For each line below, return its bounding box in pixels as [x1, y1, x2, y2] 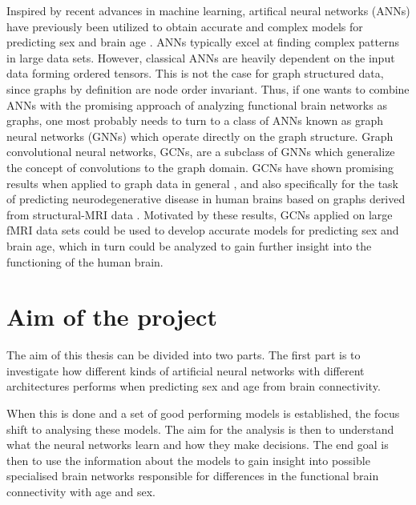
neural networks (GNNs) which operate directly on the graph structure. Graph [6, 127, 394, 144]
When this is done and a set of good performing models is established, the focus [6, 405, 400, 421]
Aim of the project [6, 300, 217, 333]
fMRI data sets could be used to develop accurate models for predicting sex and [6, 222, 399, 238]
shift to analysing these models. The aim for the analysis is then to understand [6, 420, 394, 437]
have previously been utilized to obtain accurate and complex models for [6, 18, 363, 34]
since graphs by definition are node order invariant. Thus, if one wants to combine [6, 80, 410, 97]
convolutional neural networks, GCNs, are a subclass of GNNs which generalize [6, 143, 395, 160]
